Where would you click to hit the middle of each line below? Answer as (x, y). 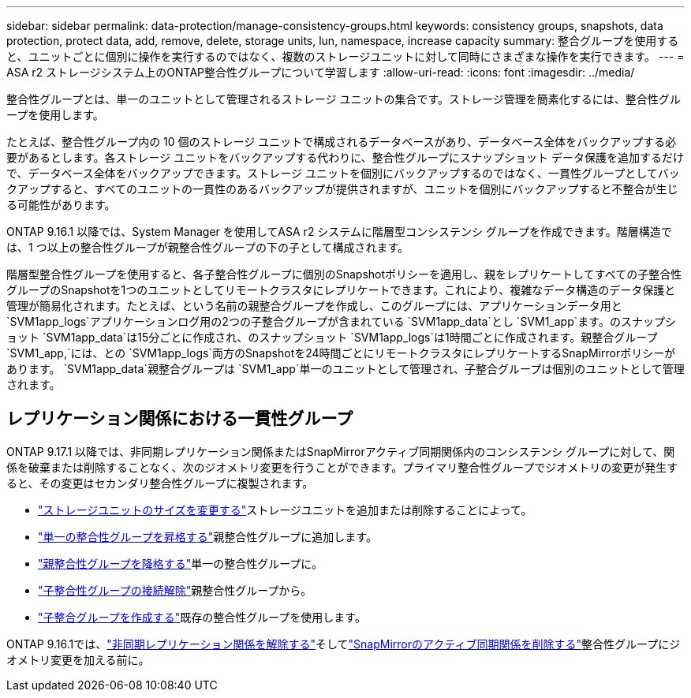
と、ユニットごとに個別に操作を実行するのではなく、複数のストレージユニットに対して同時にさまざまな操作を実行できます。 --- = (345, 56)
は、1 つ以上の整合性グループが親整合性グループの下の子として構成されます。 (208, 247)
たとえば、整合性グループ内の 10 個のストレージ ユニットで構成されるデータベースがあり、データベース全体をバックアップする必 (342, 142)
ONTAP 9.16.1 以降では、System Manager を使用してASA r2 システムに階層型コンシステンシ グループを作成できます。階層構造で (339, 231)
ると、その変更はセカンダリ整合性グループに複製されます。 (160, 483)
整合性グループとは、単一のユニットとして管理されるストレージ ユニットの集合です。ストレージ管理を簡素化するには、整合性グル (344, 99)
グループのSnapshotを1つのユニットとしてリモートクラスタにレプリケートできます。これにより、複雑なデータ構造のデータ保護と (341, 290)
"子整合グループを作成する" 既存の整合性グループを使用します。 (202, 617)
